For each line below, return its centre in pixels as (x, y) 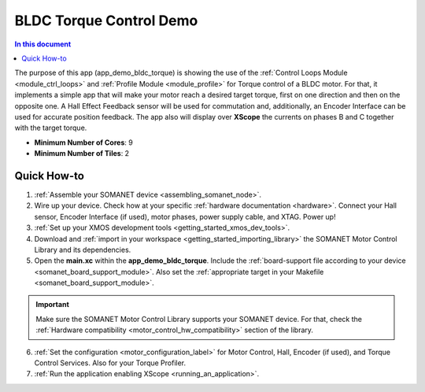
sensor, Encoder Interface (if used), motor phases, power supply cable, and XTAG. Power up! (185, 216)
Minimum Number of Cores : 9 (83, 142)
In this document (43, 44)
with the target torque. (51, 128)
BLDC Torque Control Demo (106, 20)
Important (53, 305)
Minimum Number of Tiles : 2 (82, 153)
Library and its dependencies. (83, 250)
